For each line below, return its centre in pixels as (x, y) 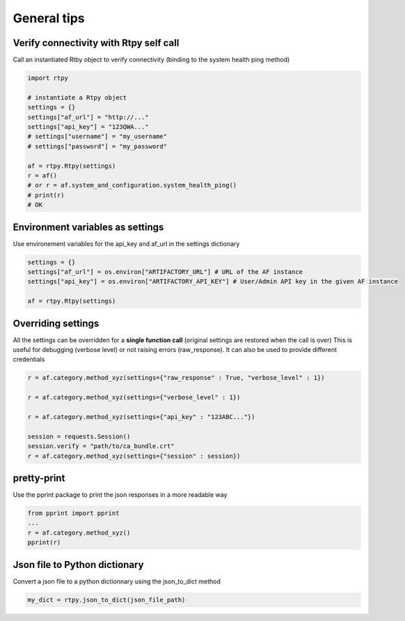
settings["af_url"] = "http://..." (88, 117)
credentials (29, 360)
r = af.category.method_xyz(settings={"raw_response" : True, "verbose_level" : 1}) (176, 378)
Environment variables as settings (88, 227)
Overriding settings (56, 323)
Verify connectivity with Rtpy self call (96, 43)
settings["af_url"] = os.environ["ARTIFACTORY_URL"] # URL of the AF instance (165, 272)
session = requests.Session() (79, 436)
